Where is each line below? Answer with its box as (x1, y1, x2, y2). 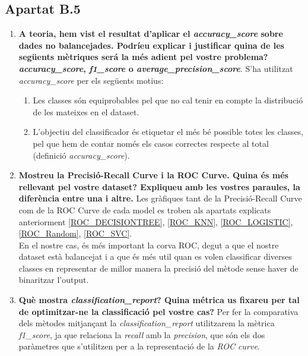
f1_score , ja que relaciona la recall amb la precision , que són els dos (18, 328, 265, 341)
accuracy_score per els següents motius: (18, 74, 164, 86)
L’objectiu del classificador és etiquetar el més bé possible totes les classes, (33, 125, 304, 138)
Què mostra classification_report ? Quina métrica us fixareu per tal (18, 294, 300, 306)
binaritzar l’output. (18, 273, 89, 286)
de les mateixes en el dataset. (33, 105, 139, 118)
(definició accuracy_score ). (33, 149, 130, 161)
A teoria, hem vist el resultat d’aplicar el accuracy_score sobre (18, 27, 283, 40)
